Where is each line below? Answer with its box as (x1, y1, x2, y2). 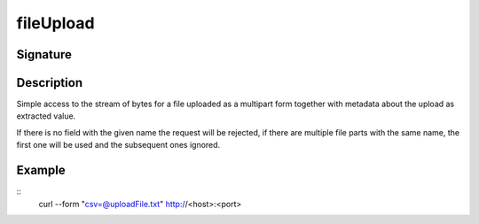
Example (16, 163, 66, 178)
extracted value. (16, 111, 76, 121)
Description (16, 75, 83, 90)
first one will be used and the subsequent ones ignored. (16, 140, 221, 151)
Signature (16, 47, 73, 62)
